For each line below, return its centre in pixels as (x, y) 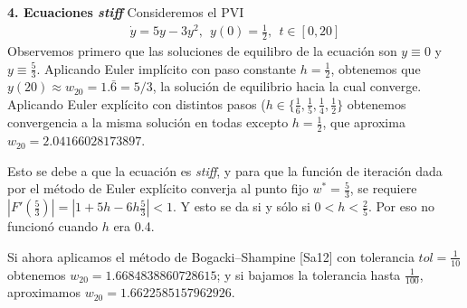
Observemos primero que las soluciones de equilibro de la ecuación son (202, 50)
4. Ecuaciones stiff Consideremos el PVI (126, 12)
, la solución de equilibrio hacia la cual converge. (287, 86)
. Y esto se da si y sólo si (241, 206)
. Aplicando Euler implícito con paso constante (167, 68)
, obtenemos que (376, 68)
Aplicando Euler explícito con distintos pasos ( (137, 103)
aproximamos (44, 292)
